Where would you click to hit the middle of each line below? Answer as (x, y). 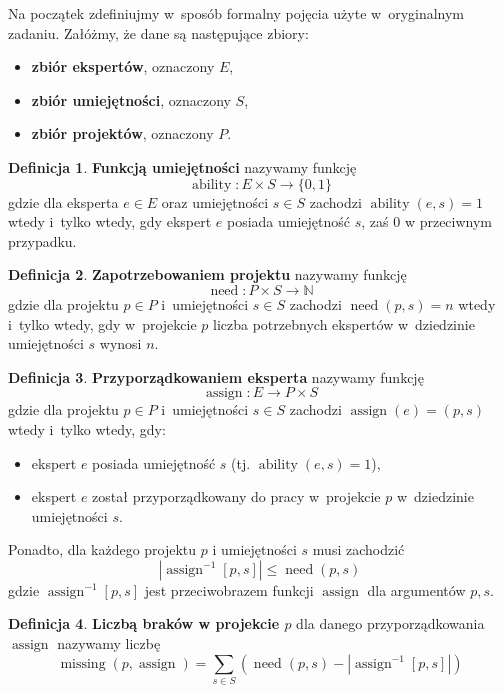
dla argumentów (416, 589)
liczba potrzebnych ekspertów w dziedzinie (344, 323)
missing (83, 663)
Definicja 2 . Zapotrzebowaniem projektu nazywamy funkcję (207, 274)
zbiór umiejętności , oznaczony (131, 99)
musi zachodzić (358, 549)
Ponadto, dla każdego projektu (102, 549)
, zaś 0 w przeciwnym (427, 221)
